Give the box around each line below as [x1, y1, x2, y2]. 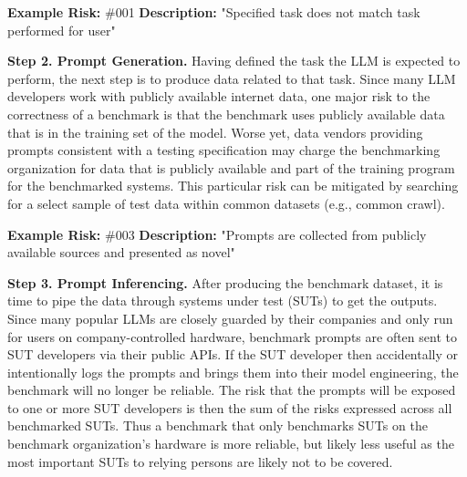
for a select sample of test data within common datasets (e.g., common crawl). [7, 193, 445, 213]
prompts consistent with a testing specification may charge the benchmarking [7, 140, 441, 160]
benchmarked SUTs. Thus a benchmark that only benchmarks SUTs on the [7, 416, 428, 435]
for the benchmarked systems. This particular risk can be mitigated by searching [7, 176, 459, 195]
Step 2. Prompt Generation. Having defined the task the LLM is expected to [7, 51, 461, 70]
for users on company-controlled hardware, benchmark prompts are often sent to [7, 327, 457, 346]
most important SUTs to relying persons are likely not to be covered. [7, 451, 393, 471]
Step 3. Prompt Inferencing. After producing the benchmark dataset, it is [7, 273, 443, 292]
